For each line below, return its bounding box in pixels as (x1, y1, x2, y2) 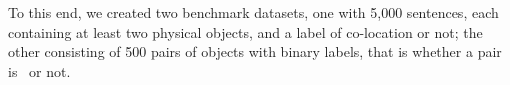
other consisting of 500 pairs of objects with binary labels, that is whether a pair (8, 41, 502, 62)
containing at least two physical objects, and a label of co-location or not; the (8, 21, 483, 42)
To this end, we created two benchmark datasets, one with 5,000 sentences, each (8, 2, 499, 22)
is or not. (8, 60, 71, 81)
